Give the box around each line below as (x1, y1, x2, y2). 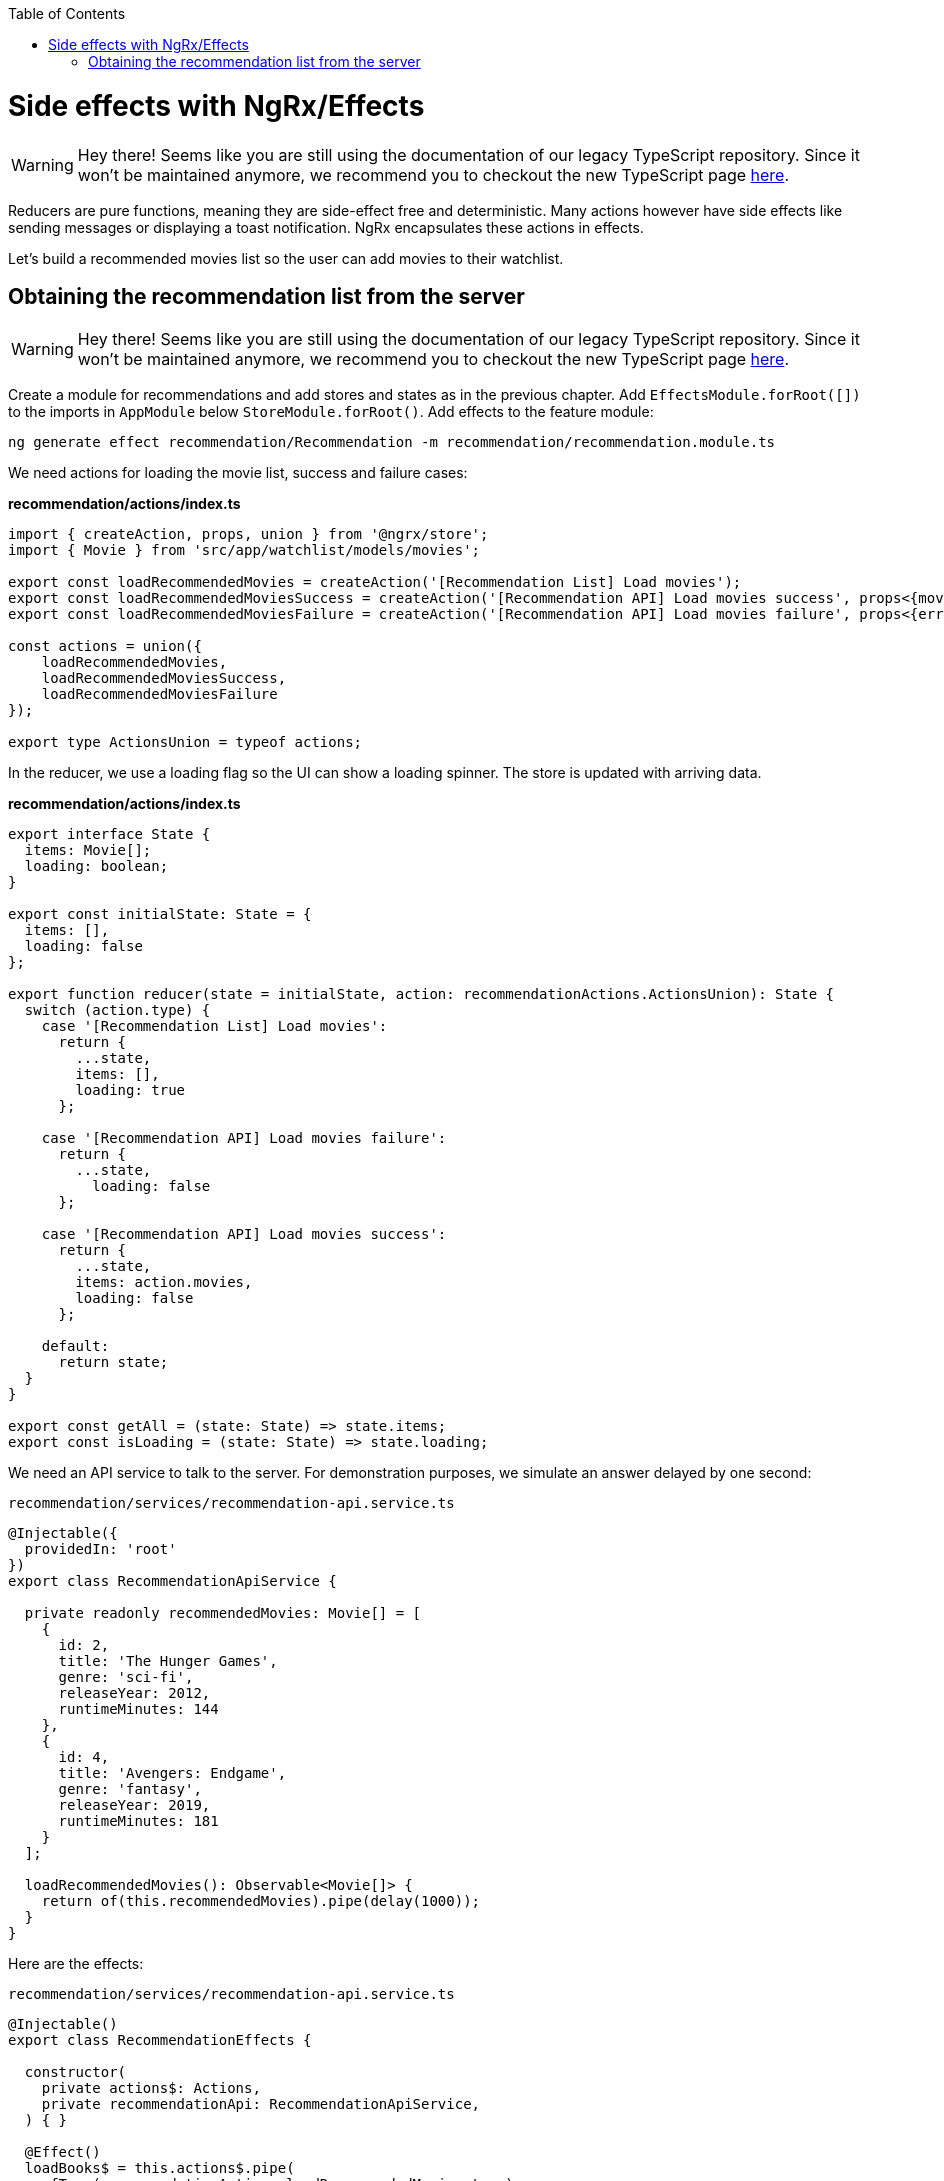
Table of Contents (8, 5, 126, 22)
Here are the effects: (8, 1955, 144, 1973)
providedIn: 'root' (24, 1541, 177, 1558)
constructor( (24, 2064, 127, 2081)
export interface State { (8, 826, 211, 843)
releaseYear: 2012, (58, 1685, 211, 1702)
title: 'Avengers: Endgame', (58, 1765, 287, 1782)
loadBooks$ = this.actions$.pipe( (24, 2160, 295, 2177)
